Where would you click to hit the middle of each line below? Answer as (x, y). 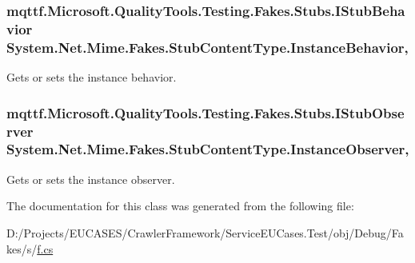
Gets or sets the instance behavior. (92, 77)
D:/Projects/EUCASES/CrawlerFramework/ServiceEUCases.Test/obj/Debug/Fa (205, 232)
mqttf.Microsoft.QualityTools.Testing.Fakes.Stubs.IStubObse (206, 112)
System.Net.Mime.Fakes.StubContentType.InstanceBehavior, (207, 47)
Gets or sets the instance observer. (91, 179)
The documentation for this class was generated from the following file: (180, 206)
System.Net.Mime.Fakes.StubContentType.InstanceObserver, (208, 149)
